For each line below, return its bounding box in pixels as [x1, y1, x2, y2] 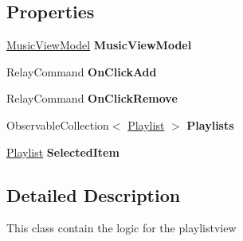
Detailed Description [6, 182, 181, 207]
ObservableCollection [6, 116, 109, 133]
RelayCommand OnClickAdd [6, 63, 157, 80]
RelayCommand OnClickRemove [6, 90, 178, 107]
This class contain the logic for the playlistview [6, 220, 237, 236]
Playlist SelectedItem [6, 143, 120, 160]
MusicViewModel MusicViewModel [6, 37, 192, 53]
